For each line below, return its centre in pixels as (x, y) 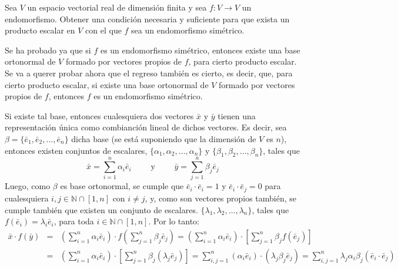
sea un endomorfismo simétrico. (188, 30)
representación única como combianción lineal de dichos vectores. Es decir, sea (146, 127)
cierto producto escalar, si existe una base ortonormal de (107, 84)
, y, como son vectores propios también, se (220, 198)
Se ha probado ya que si (48, 50)
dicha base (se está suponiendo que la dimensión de (164, 138)
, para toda (74, 221)
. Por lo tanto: (174, 221)
